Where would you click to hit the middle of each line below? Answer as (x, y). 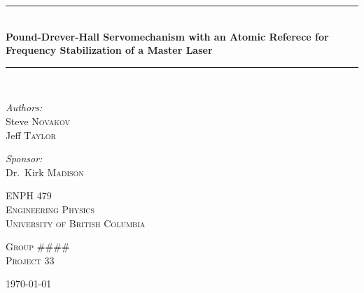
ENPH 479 (29, 195)
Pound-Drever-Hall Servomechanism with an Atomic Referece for (167, 36)
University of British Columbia (76, 223)
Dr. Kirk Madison (45, 172)
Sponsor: (24, 158)
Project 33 (30, 260)
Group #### (38, 246)
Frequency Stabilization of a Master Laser (109, 50)
